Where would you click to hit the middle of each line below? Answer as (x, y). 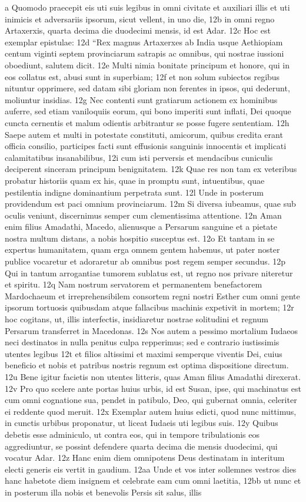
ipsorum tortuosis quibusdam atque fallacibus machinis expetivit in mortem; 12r (149, 307)
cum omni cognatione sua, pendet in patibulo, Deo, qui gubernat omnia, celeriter (151, 400)
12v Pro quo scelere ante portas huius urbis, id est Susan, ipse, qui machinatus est (153, 388)
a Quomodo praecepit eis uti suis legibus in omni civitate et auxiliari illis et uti (147, 7)
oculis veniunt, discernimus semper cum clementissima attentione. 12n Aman (143, 215)
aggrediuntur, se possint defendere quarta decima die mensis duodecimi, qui (141, 446)
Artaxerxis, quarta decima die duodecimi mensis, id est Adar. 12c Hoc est (138, 30)
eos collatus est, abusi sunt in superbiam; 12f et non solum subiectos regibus (142, 76)
